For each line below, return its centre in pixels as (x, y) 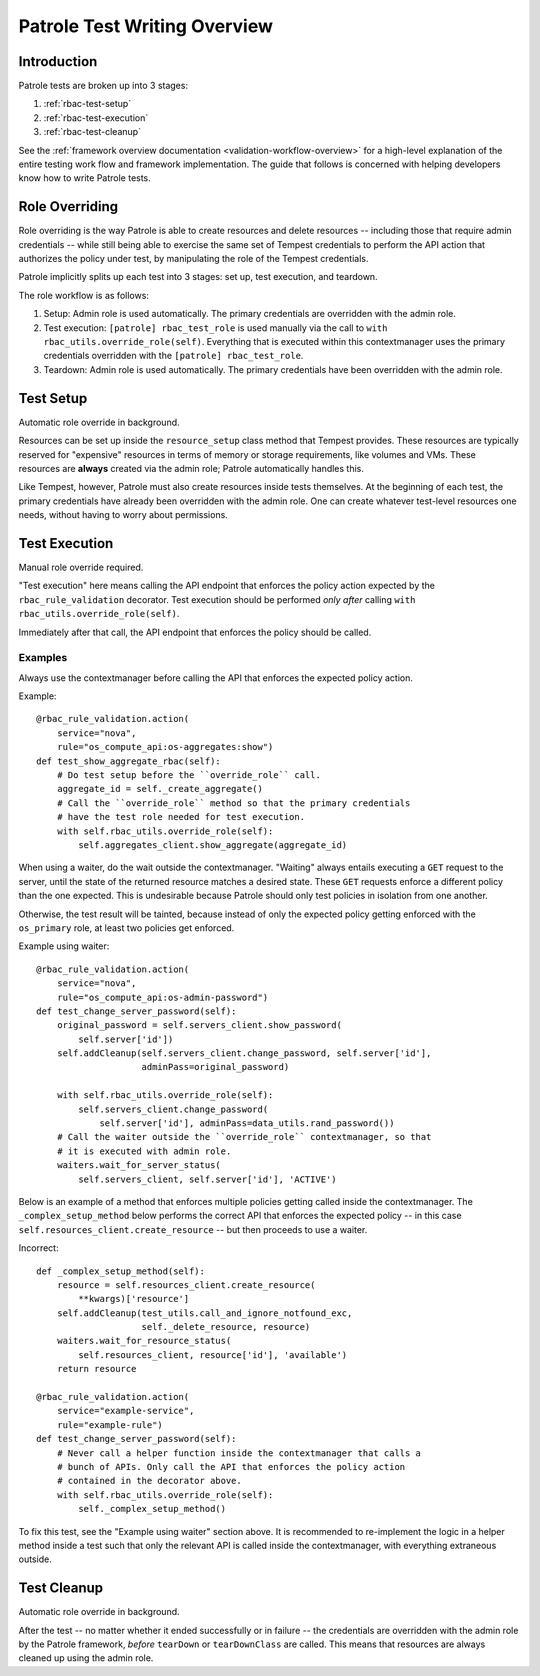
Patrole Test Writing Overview (146, 26)
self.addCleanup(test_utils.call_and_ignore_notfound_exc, (204, 1313)
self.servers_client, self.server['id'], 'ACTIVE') (207, 1179)
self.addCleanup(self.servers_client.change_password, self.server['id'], (244, 1053)
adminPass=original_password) (215, 1067)
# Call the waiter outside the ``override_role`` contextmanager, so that (244, 1137)
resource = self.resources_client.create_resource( (186, 1284)
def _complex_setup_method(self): (120, 1271)
